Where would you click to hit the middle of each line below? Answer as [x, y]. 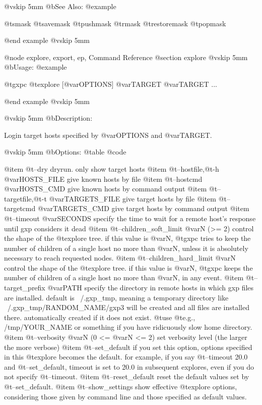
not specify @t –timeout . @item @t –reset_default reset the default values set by [127, 376]
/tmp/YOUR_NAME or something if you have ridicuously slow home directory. [128, 327]
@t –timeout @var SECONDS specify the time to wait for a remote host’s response [130, 218]
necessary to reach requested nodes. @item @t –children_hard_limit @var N [120, 258]
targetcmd [20, 208]
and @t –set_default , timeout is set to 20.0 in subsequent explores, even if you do [129, 366]
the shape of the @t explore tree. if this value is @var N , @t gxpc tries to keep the [127, 238]
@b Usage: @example [36, 67]
